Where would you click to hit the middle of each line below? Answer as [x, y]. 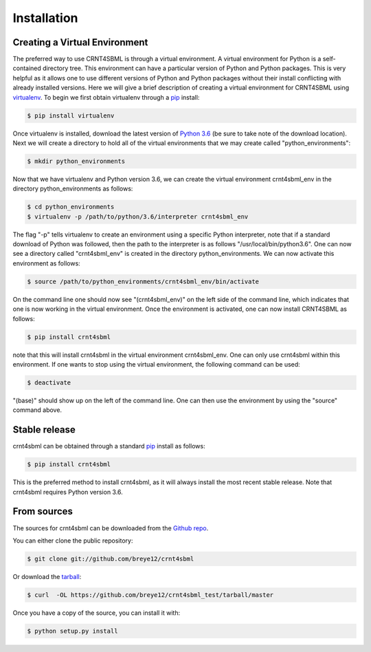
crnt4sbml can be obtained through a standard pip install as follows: [109, 446]
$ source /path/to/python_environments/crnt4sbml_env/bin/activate [143, 281]
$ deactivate [49, 382]
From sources [43, 511]
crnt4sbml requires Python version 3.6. [68, 492]
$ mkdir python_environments [76, 161]
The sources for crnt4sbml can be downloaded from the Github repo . [111, 528]
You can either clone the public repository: [73, 541]
